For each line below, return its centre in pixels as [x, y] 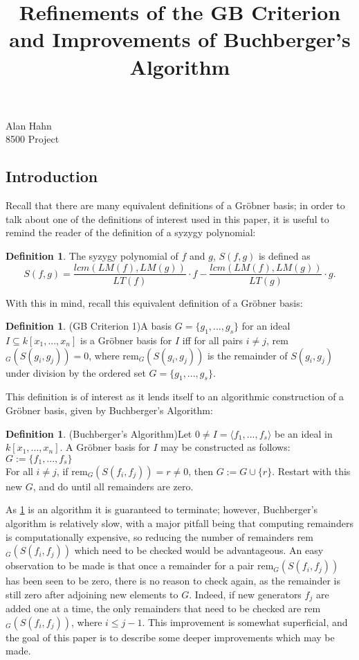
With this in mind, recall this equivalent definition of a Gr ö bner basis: [154, 302]
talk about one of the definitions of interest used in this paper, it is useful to [167, 218]
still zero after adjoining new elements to [92, 594]
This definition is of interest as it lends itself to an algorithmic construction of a [175, 396]
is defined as [284, 255]
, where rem [114, 355]
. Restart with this [311, 471]
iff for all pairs [213, 340]
